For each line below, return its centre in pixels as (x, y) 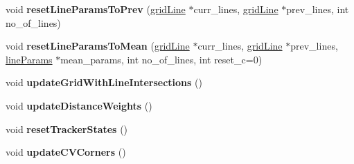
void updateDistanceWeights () (79, 105)
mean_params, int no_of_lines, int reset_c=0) (161, 59)
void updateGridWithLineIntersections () (104, 82)
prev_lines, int (318, 9)
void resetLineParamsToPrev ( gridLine (96, 9)
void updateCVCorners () (66, 152)
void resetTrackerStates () (67, 129)
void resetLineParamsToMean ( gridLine (98, 46)
